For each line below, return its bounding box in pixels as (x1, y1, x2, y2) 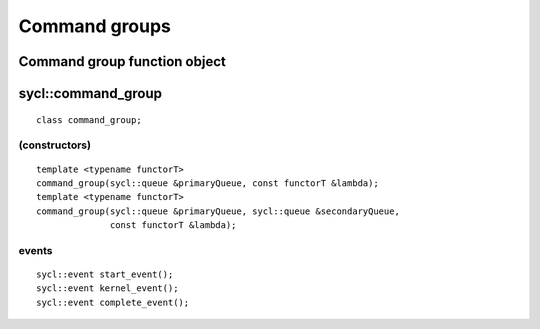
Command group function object (18, 53, 227, 70)
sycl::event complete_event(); (36, 296, 190, 308)
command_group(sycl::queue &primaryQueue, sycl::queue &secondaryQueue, (36, 205, 400, 217)
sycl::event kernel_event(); (36, 283, 179, 294)
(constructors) (18, 138, 92, 152)
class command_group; (36, 114, 142, 125)
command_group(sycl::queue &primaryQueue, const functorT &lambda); (36, 177, 379, 189)
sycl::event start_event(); (36, 269, 174, 280)
